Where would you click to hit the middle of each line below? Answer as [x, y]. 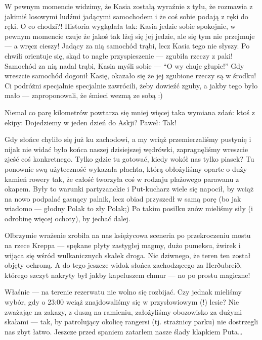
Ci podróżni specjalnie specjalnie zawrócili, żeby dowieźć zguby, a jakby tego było [131, 85]
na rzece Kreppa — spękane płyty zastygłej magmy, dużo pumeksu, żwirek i [123, 245]
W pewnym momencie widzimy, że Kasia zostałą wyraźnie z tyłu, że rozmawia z [129, 6]
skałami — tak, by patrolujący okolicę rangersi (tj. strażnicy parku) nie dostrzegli [132, 322]
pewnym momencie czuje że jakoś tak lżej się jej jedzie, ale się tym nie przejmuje [130, 36]
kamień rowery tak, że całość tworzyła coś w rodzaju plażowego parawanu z [122, 179]
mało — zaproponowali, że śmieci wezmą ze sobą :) [84, 95]
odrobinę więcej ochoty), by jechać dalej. [68, 218]
